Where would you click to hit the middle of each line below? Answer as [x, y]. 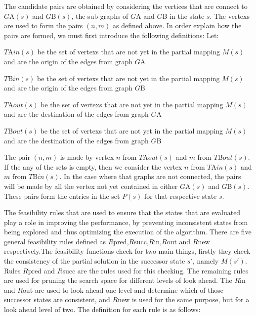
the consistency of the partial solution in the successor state [95, 261]
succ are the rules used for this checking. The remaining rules [155, 270]
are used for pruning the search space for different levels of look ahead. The [118, 280]
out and [179, 241]
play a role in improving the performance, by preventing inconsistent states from [126, 222]
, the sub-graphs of [100, 16]
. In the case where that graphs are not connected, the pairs [150, 176]
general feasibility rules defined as [55, 241]
